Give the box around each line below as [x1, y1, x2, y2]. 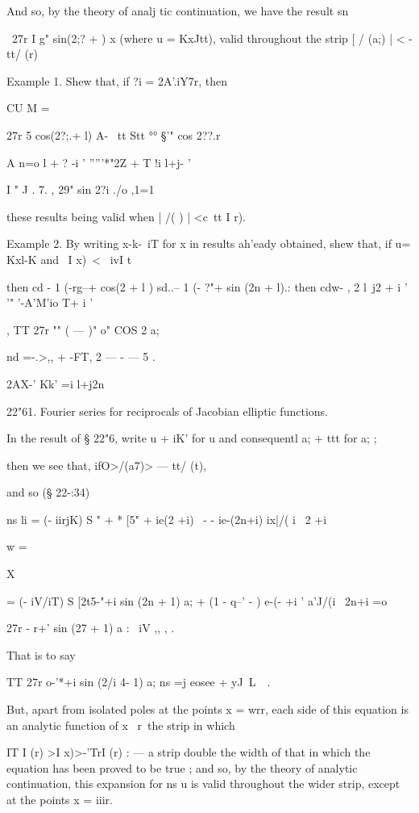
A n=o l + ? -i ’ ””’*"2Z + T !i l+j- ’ [6, 153, 191, 170]
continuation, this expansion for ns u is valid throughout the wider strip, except [6, 775, 400, 792]
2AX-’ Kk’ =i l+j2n [6, 375, 105, 392]
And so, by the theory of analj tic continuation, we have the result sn [6, 2, 349, 19]
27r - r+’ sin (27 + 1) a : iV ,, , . [6, 619, 175, 636]
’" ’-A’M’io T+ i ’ [6, 294, 93, 311]
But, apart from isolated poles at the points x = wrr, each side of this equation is [6, 701, 409, 718]
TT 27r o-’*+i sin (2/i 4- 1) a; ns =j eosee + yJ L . [6, 673, 271, 690]
